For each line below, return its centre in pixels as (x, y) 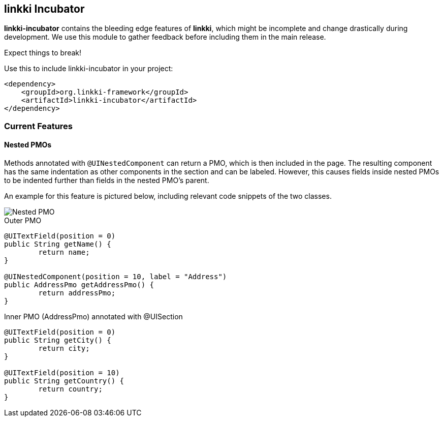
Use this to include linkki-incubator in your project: (89, 69)
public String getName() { (58, 244)
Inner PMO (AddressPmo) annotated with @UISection (93, 317)
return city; (64, 349)
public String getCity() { (58, 340)
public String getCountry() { (64, 381)
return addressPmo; (77, 293)
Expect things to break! (43, 53)
